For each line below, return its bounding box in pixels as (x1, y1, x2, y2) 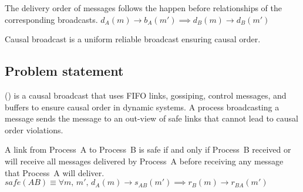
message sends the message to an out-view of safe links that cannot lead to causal (5, 112, 298, 124)
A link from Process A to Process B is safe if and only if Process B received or (5, 143, 291, 156)
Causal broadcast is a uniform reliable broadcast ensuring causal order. (5, 33, 261, 45)
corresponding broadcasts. (5, 13, 98, 25)
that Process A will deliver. (5, 166, 105, 178)
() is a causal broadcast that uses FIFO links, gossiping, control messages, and (5, 89, 287, 101)
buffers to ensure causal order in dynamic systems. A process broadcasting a (5, 100, 280, 113)
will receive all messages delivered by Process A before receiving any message (5, 154, 284, 167)
